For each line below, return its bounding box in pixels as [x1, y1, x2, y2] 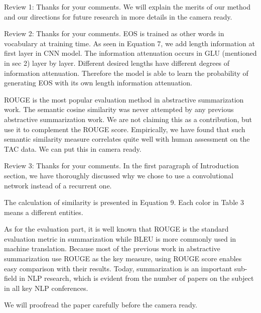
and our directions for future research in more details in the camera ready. [4, 11, 232, 22]
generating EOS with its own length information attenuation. [4, 77, 192, 88]
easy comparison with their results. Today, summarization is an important [4, 263, 232, 273]
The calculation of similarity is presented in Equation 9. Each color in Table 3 [4, 197, 244, 207]
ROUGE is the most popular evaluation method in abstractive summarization [4, 94, 244, 105]
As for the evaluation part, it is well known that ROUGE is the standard [4, 224, 229, 234]
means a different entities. [4, 206, 83, 217]
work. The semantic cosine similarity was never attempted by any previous [4, 104, 234, 115]
